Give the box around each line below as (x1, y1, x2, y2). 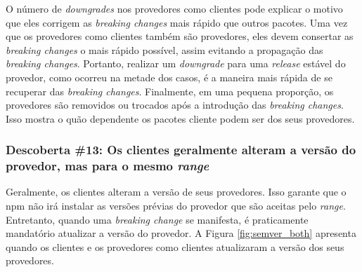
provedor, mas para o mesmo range (6, 157, 209, 175)
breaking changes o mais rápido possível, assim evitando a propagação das (6, 42, 323, 57)
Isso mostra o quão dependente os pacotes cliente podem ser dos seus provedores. (6, 111, 355, 125)
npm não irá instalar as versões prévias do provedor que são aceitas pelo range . (6, 198, 346, 213)
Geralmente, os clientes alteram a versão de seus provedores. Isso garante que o (6, 184, 347, 199)
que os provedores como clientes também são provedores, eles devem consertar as (6, 29, 354, 43)
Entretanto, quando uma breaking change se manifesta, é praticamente (6, 212, 309, 226)
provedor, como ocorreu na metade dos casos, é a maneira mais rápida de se (6, 69, 332, 84)
